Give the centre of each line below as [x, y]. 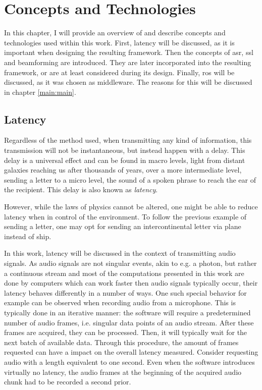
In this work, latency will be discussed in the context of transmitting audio [120, 253]
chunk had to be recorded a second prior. [68, 382]
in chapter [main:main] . [40, 92]
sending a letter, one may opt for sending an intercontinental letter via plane [123, 226]
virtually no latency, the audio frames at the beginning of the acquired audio [123, 372]
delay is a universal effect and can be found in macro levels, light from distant [125, 160]
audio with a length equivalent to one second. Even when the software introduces [129, 361]
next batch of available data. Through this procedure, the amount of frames [121, 342]
